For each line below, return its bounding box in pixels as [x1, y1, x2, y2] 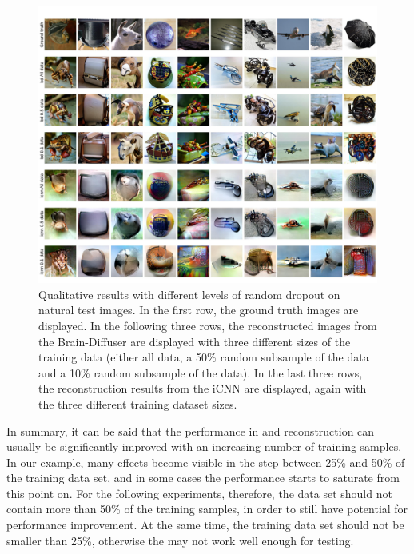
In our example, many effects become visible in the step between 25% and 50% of [6, 453, 405, 470]
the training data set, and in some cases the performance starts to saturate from [6, 469, 400, 486]
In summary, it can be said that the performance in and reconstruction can [6, 422, 375, 439]
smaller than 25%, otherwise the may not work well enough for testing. [6, 532, 354, 548]
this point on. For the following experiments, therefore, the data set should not [6, 484, 392, 501]
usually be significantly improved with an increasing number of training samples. [6, 438, 402, 455]
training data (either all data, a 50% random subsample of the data [38, 349, 369, 365]
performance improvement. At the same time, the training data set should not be [6, 516, 404, 533]
